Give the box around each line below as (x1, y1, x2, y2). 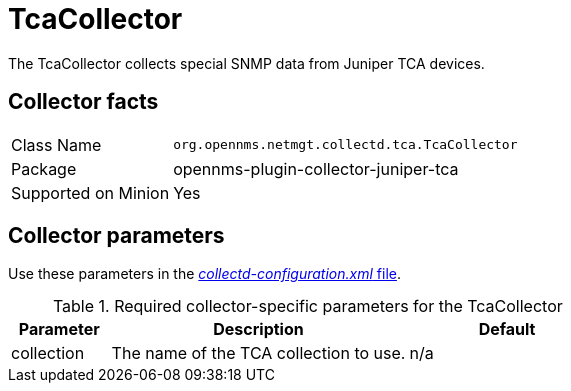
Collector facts (8, 89, 159, 115)
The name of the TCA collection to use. (111, 343, 406, 364)
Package (11, 158, 77, 179)
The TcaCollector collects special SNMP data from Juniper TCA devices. (8, 54, 485, 72)
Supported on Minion (11, 182, 170, 203)
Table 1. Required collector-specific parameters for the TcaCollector (52, 296, 563, 317)
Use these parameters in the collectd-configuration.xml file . (8, 265, 401, 283)
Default (478, 319, 536, 340)
